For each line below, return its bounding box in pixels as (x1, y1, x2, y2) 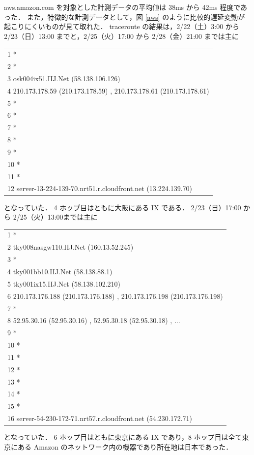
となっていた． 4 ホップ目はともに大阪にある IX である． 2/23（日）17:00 (4, 202, 241, 212)
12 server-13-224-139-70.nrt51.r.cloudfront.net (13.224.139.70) (7, 183, 192, 194)
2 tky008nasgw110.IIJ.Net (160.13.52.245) (7, 242, 134, 252)
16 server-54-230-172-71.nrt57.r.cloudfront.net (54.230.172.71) (7, 413, 192, 423)
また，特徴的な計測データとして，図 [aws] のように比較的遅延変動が (27, 11, 245, 22)
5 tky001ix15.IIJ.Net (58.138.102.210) (7, 278, 121, 289)
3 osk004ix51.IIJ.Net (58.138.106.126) (7, 73, 120, 83)
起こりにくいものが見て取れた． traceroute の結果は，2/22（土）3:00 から (4, 21, 239, 32)
